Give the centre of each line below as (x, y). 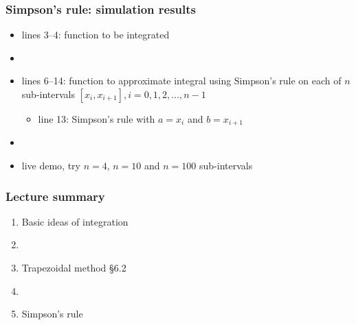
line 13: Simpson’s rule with (97, 119)
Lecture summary (55, 196)
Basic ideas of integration (75, 221)
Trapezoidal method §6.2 (74, 268)
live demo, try (51, 166)
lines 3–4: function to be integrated (96, 35)
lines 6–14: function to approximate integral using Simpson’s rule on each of (181, 81)
